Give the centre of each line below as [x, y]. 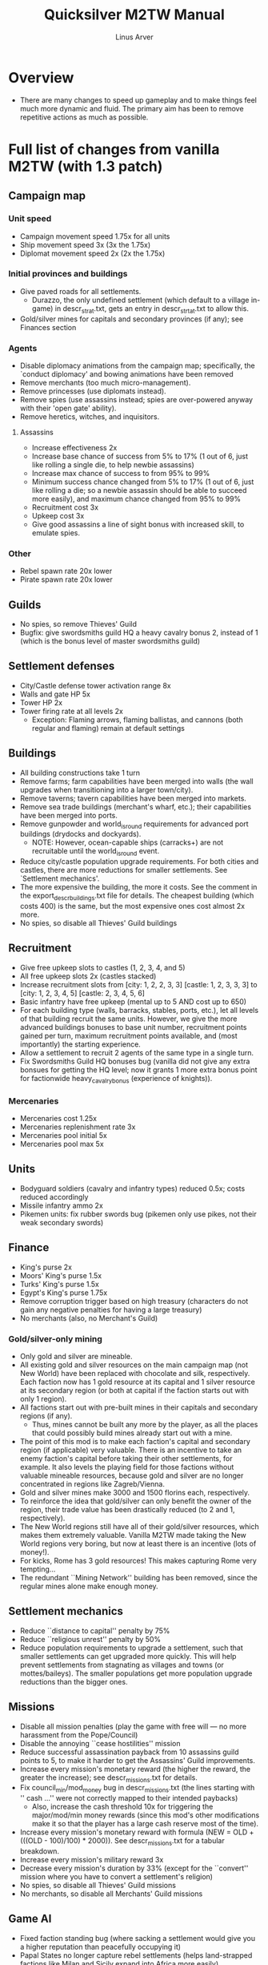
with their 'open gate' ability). [68, 408]
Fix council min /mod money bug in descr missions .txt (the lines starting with [137, 1789]
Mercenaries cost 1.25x [58, 1118]
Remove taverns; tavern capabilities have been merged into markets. [133, 798]
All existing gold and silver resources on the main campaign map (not [134, 1365]
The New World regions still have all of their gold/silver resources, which [139, 1526]
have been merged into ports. [69, 815]
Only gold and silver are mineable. [76, 1356]
